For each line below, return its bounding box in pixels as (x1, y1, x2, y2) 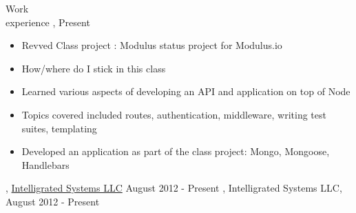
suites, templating (21, 121, 97, 135)
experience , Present (6, 14, 90, 29)
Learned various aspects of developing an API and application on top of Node (21, 84, 350, 99)
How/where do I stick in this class (21, 61, 166, 75)
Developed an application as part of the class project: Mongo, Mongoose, (21, 144, 330, 159)
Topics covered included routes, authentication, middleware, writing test (21, 107, 326, 121)
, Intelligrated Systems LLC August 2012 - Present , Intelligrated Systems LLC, (6, 181, 342, 195)
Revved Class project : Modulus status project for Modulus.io (21, 38, 282, 52)
